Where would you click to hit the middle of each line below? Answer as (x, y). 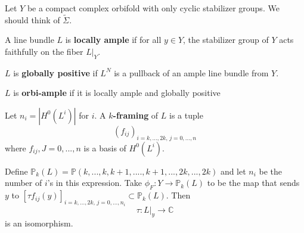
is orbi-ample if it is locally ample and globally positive (117, 93)
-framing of (136, 115)
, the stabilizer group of (226, 40)
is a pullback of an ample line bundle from (191, 72)
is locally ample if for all (113, 40)
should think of (32, 19)
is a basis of (105, 147)
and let (233, 171)
